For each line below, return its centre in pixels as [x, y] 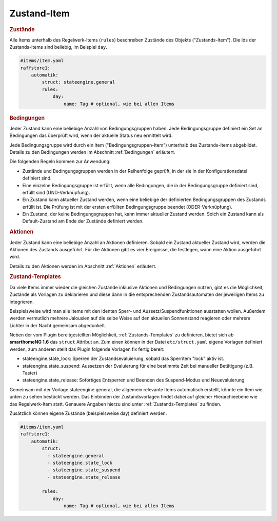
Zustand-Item [40, 13]
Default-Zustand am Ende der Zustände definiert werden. [83, 221]
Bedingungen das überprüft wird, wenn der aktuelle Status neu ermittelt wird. [91, 135]
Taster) [30, 373]
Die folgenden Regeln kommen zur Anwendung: [60, 162]
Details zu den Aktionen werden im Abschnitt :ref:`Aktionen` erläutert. [83, 266]
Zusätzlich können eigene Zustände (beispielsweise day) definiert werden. [88, 413]
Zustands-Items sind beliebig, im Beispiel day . [58, 47]
